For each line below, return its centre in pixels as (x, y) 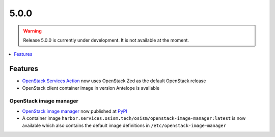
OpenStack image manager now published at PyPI (75, 111)
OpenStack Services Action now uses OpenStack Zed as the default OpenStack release (114, 81)
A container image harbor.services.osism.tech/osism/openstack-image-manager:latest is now (134, 118)
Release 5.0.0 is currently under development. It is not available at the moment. (106, 40)
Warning (32, 31)
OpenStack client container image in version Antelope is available (91, 88)
